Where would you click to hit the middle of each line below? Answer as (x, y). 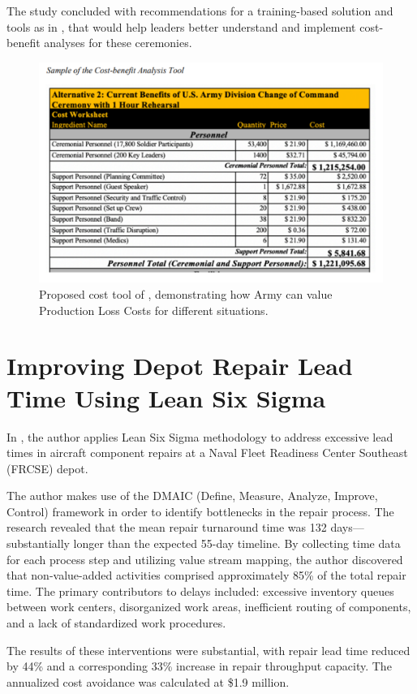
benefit (24, 43)
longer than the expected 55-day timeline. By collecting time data (237, 543)
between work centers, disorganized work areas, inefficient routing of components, (209, 607)
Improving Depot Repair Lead (180, 366)
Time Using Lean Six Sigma (166, 397)
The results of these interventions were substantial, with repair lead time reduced (208, 650)
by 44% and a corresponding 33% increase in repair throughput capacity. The (199, 666)
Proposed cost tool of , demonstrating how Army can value (186, 294)
